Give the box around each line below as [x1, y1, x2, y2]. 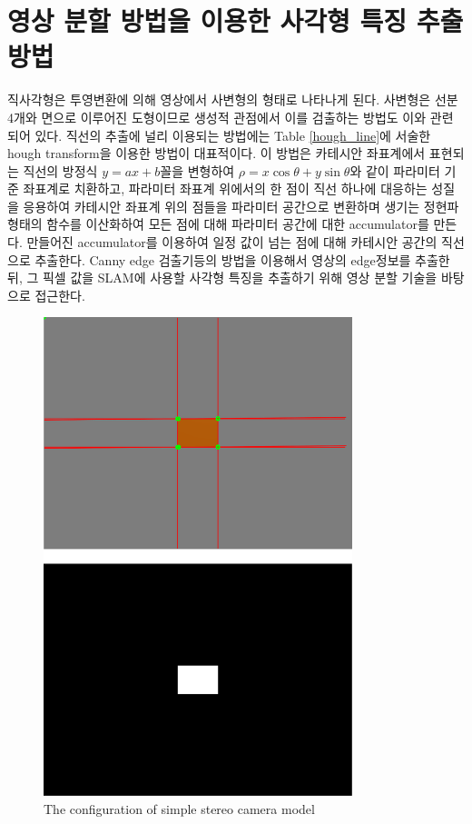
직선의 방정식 [23, 161, 98, 180]
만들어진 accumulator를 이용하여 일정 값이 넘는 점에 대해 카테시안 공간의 [26, 233, 438, 252]
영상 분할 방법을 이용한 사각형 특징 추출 [7, 2, 464, 39]
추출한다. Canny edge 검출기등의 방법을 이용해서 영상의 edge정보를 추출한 [34, 250, 450, 269]
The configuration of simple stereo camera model [44, 799, 315, 818]
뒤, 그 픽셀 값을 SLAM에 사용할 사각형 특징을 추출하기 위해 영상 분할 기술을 [7, 268, 438, 287]
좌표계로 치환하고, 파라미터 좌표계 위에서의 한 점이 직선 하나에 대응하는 [23, 179, 428, 198]
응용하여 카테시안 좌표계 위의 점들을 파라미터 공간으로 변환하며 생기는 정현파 [23, 196, 459, 215]
